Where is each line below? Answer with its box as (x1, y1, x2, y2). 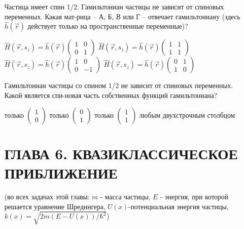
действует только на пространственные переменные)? (27, 21, 188, 31)
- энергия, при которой (160, 191, 229, 201)
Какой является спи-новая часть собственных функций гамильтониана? (4, 90, 217, 100)
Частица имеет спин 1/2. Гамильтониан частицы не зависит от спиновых (4, 1, 224, 11)
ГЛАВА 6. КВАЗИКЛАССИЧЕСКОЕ (4, 143, 238, 163)
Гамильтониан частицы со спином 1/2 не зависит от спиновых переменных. (4, 80, 233, 91)
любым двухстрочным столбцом (139, 109, 235, 120)
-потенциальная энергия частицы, (128, 201, 229, 211)
